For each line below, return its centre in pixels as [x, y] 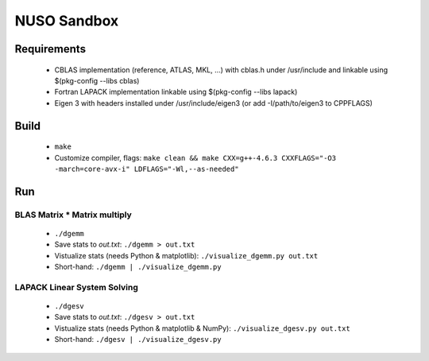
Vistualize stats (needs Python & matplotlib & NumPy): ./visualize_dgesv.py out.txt [203, 328]
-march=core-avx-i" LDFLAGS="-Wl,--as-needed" [147, 169]
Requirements [50, 49]
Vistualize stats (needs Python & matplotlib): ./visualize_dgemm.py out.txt [186, 255]
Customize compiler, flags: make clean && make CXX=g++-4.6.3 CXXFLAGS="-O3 [195, 157]
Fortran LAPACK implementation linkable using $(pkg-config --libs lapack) [176, 92]
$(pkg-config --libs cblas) [97, 80]
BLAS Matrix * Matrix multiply [73, 215]
